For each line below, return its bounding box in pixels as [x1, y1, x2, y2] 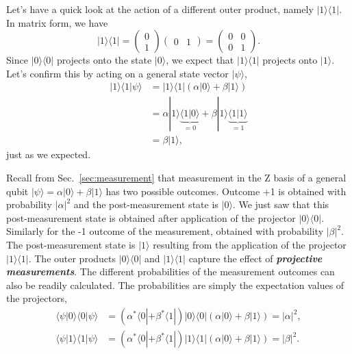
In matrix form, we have [6, 15, 108, 29]
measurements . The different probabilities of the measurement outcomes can [6, 264, 335, 279]
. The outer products [28, 251, 116, 265]
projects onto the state [56, 53, 152, 67]
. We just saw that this [232, 197, 329, 212]
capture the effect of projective [188, 251, 323, 265]
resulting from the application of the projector [153, 238, 347, 252]
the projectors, [6, 291, 67, 305]
